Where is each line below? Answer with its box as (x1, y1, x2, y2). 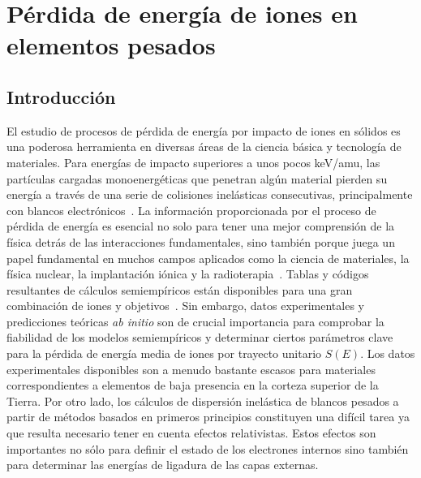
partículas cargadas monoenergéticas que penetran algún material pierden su (6, 170, 388, 187)
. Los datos (360, 345, 415, 362)
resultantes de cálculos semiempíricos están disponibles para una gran (6, 281, 353, 298)
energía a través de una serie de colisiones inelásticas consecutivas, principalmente (6, 186, 413, 203)
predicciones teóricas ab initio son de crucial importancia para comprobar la (6, 312, 384, 329)
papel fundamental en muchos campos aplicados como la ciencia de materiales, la (6, 249, 410, 266)
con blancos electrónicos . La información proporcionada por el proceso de (6, 201, 376, 218)
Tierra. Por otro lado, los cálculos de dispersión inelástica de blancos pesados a (6, 392, 399, 409)
